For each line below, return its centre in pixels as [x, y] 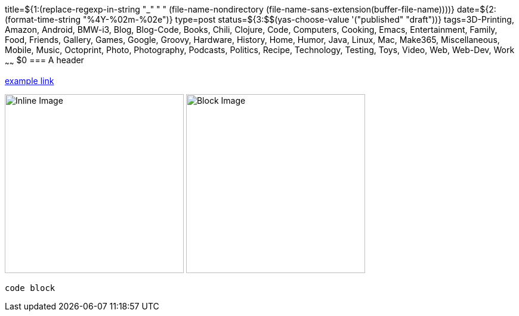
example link [30, 80]
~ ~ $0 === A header [44, 61]
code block [30, 288]
